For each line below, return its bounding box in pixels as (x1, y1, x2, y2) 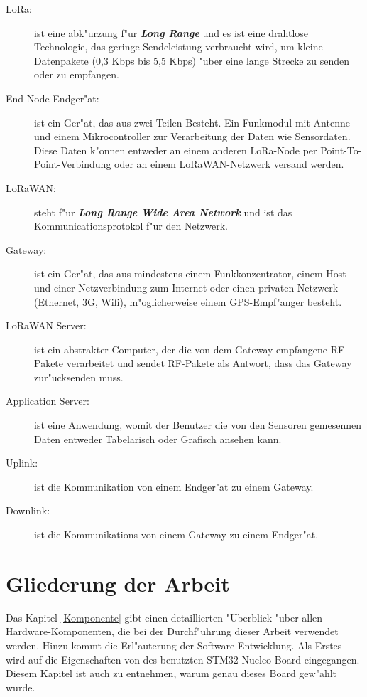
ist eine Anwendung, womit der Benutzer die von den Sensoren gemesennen (34, 417, 361, 432)
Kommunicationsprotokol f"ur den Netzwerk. (34, 218, 228, 233)
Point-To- (320, 142, 362, 157)
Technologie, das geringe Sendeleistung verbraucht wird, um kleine (34, 39, 323, 54)
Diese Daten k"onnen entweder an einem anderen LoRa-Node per (34, 142, 317, 157)
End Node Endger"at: (6, 90, 99, 105)
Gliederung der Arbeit (6, 568, 230, 597)
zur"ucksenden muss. (34, 369, 124, 384)
